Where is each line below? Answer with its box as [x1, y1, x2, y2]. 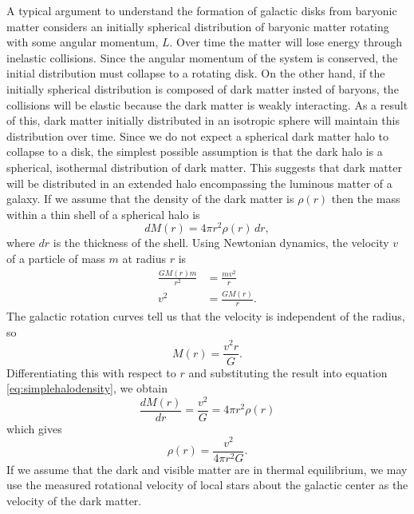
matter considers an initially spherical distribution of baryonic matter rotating [6, 18, 389, 34]
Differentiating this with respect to [6, 364, 176, 381]
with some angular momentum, [6, 34, 159, 50]
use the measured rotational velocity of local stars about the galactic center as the [6, 476, 408, 493]
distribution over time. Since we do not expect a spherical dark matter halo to [6, 127, 389, 144]
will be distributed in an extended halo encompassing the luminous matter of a [6, 174, 392, 191]
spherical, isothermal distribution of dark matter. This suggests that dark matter [6, 158, 402, 175]
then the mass [331, 190, 400, 207]
